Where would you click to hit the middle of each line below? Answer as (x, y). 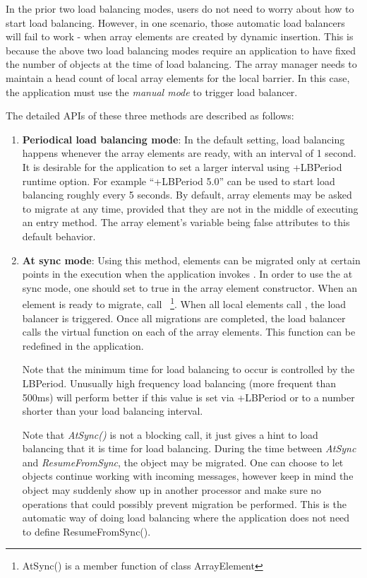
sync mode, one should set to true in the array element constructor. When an (189, 287)
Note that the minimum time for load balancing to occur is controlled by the (188, 369)
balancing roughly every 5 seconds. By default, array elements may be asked (187, 195)
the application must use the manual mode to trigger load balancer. (152, 92)
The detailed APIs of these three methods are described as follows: (150, 116)
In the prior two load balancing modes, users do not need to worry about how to (180, 8)
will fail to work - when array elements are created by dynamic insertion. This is (180, 36)
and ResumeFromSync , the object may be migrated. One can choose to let (183, 462)
